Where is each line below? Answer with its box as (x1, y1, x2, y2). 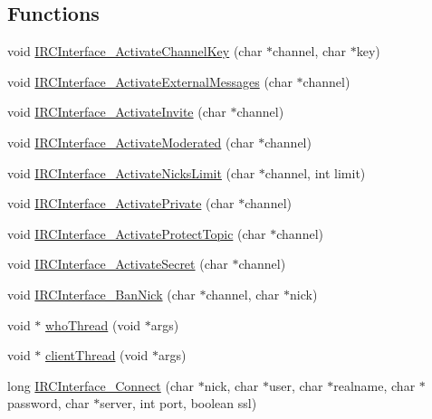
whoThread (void (45, 315, 141, 334)
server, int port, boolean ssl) (100, 394, 257, 413)
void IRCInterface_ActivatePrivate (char (7, 194, 235, 213)
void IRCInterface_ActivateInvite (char (7, 102, 226, 121)
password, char (7, 394, 90, 413)
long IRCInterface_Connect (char (7, 376, 195, 395)
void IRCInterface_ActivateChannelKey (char (7, 42, 263, 61)
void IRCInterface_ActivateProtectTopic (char (7, 224, 266, 243)
